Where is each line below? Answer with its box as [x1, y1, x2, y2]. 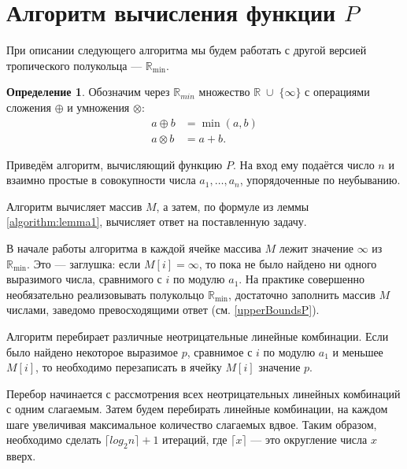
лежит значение [279, 239, 353, 256]
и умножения [67, 98, 130, 115]
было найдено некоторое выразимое [6, 343, 178, 360]
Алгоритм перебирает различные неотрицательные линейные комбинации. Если [6, 327, 389, 344]
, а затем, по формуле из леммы [156, 198, 309, 214]
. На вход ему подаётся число [232, 156, 375, 172]
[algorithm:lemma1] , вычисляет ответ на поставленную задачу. [6, 213, 307, 230]
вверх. [6, 448, 36, 464]
